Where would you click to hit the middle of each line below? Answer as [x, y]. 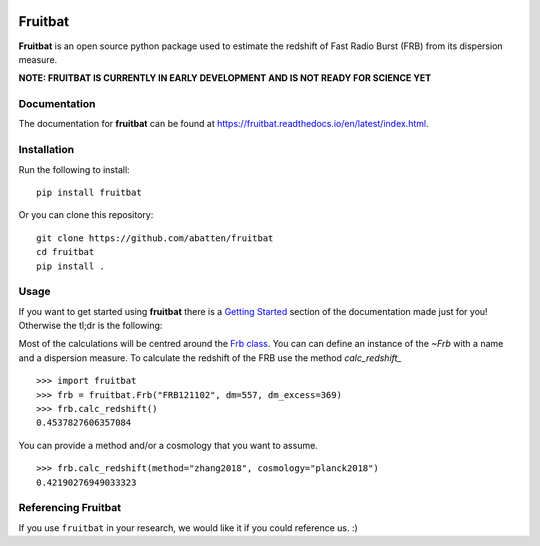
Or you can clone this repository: [86, 215]
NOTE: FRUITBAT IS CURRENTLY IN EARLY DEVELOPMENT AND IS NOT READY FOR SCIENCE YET [225, 78]
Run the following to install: [74, 169]
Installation [46, 150]
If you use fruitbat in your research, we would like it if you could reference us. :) [188, 527]
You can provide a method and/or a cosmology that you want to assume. [168, 445]
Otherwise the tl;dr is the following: [90, 326]
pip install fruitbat [89, 192]
